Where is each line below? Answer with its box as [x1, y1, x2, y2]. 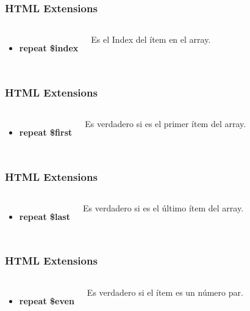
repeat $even [19, 294, 74, 307]
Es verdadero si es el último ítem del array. [83, 201, 244, 214]
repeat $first [19, 126, 73, 139]
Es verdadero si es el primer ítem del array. [85, 117, 246, 130]
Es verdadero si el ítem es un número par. [87, 285, 243, 298]
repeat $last [19, 210, 70, 222]
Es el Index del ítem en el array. [91, 33, 211, 46]
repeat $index [19, 42, 79, 54]
